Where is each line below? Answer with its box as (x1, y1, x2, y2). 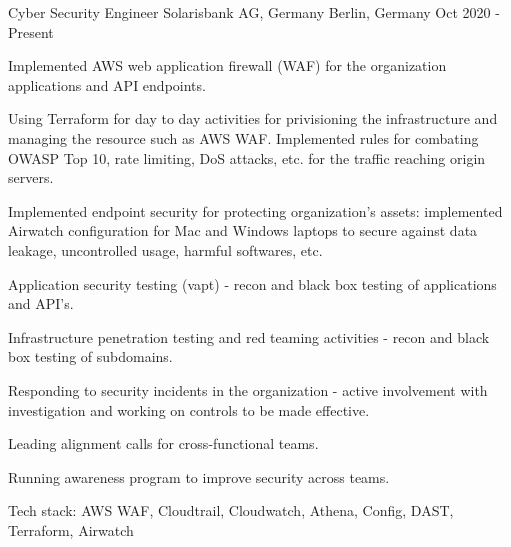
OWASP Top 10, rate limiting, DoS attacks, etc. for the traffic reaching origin (8, 147, 486, 168)
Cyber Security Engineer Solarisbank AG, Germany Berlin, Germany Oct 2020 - (8, 2, 500, 22)
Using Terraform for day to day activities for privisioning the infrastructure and (8, 108, 498, 129)
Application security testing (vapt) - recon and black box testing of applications (8, 273, 497, 294)
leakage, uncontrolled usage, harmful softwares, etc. (8, 239, 323, 260)
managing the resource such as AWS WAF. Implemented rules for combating (8, 127, 479, 148)
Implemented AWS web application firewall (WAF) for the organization (8, 55, 447, 76)
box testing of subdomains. (8, 346, 173, 367)
